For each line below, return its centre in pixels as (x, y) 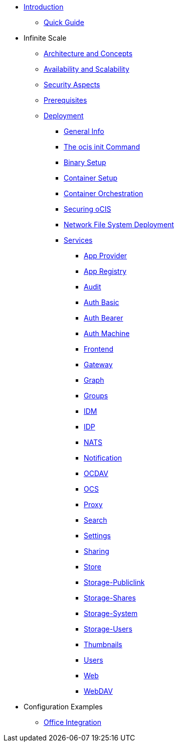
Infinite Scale (45, 38)
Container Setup (91, 178)
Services (78, 240)
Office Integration (73, 722)
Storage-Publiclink (114, 582)
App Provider (106, 256)
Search (96, 520)
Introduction (44, 7)
